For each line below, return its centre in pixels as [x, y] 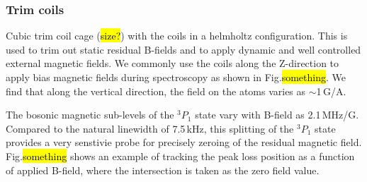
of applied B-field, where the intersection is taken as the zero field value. [163, 170]
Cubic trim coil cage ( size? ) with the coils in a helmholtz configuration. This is [177, 36]
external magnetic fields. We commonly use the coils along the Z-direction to [173, 63]
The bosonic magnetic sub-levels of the [90, 115]
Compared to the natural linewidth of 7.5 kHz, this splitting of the [150, 128]
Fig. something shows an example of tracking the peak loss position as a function [180, 156]
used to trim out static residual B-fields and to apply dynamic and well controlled [183, 49]
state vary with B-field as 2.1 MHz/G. [277, 115]
